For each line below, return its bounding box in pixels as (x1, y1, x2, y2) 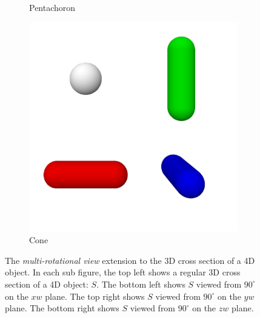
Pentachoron (29, 1, 76, 13)
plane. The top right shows (45, 289, 145, 302)
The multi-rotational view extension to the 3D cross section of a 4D (5, 254, 255, 266)
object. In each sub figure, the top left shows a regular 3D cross (5, 266, 241, 278)
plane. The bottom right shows (5, 302, 119, 314)
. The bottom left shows (96, 277, 185, 290)
